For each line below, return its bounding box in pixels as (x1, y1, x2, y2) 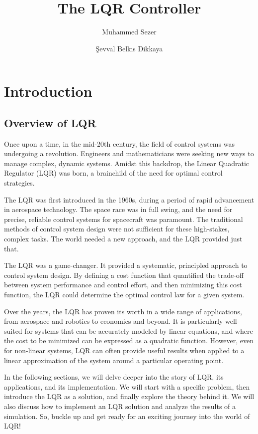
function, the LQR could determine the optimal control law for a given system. (4, 289, 245, 300)
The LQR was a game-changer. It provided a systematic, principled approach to (4, 260, 248, 270)
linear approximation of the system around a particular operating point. (4, 355, 224, 365)
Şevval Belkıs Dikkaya (95, 43, 163, 53)
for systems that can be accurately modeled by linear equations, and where (24, 325, 253, 336)
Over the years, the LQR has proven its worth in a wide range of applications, (4, 306, 242, 316)
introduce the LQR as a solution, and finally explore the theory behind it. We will (4, 391, 255, 402)
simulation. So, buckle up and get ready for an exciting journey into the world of (4, 411, 250, 421)
